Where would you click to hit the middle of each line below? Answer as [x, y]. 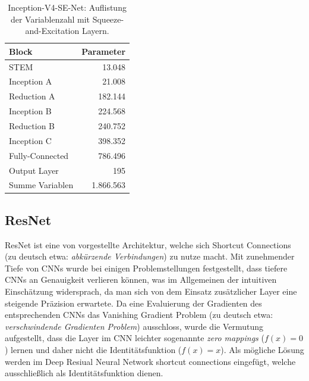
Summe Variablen [41, 185]
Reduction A [32, 96]
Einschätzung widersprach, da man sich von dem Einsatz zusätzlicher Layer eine [151, 291]
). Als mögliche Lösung [262, 350]
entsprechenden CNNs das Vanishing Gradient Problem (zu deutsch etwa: [139, 315]
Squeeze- [108, 19]
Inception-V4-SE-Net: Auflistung [67, 7]
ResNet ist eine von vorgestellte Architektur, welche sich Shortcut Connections [148, 244]
